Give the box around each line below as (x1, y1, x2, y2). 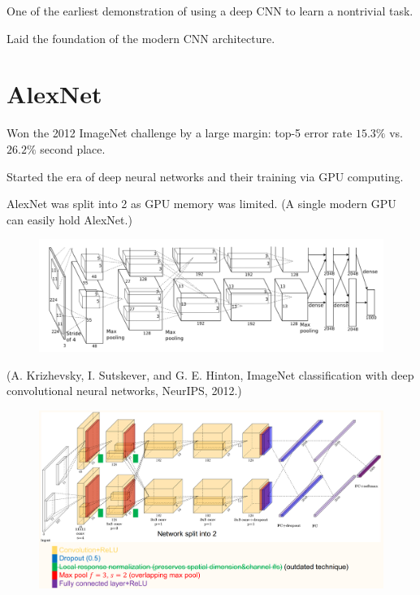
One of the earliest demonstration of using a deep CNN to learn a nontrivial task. (6, 2, 414, 19)
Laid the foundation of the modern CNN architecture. (6, 29, 275, 46)
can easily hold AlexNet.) (6, 211, 132, 228)
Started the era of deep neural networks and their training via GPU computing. (6, 167, 404, 185)
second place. (40, 140, 106, 157)
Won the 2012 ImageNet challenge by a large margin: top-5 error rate (6, 124, 353, 141)
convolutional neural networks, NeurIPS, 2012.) (6, 382, 242, 399)
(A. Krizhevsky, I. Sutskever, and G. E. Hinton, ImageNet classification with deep (6, 366, 414, 383)
